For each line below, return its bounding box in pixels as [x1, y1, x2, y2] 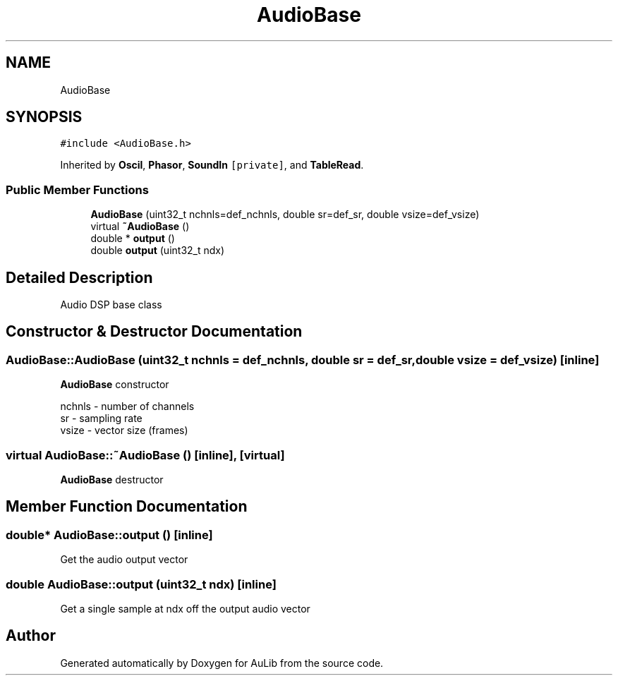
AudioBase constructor [60, 378, 169, 391]
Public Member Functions [6, 182, 149, 197]
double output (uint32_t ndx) [90, 244, 225, 257]
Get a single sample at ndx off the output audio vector [60, 602, 310, 615]
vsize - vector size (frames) [60, 424, 188, 437]
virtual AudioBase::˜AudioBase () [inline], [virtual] [6, 447, 285, 462]
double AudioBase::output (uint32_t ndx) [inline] [6, 577, 277, 591]
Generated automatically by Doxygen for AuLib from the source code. [60, 656, 384, 669]
